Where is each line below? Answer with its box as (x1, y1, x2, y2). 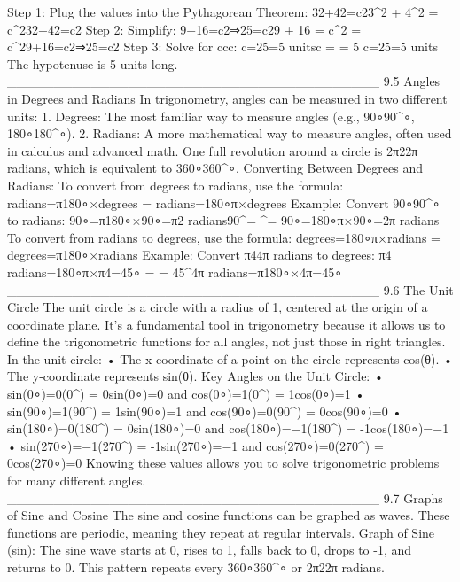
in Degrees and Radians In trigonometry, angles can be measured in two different (7, 89, 448, 107)
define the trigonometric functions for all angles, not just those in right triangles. (7, 332, 446, 351)
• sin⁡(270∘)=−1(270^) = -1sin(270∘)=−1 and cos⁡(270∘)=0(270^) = (7, 436, 384, 454)
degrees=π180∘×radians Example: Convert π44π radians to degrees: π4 (7, 245, 392, 264)
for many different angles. (7, 471, 146, 490)
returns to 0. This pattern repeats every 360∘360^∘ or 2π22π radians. (7, 558, 385, 576)
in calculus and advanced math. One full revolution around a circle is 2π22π (7, 141, 418, 159)
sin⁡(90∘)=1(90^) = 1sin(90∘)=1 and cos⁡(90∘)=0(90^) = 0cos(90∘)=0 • (7, 401, 402, 420)
